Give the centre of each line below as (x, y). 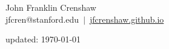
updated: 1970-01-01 (43, 39)
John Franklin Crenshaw (51, 7)
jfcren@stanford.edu (42, 19)
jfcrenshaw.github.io (127, 19)
